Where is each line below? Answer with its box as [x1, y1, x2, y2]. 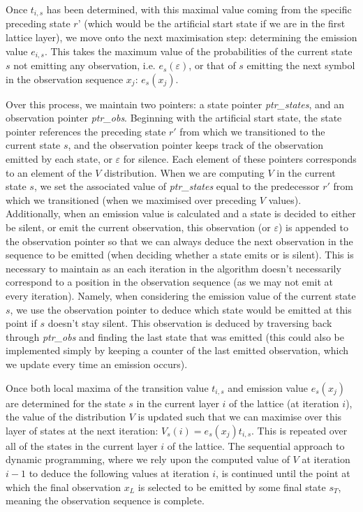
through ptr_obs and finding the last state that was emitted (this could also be [6, 329, 344, 344]
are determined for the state [6, 395, 126, 410]
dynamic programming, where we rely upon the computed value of [6, 452, 290, 467]
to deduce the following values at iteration [29, 465, 209, 480]
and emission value [228, 380, 309, 395]
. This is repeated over [251, 423, 348, 437]
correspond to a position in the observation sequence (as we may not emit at [6, 275, 334, 289]
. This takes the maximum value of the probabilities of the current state [44, 43, 353, 58]
